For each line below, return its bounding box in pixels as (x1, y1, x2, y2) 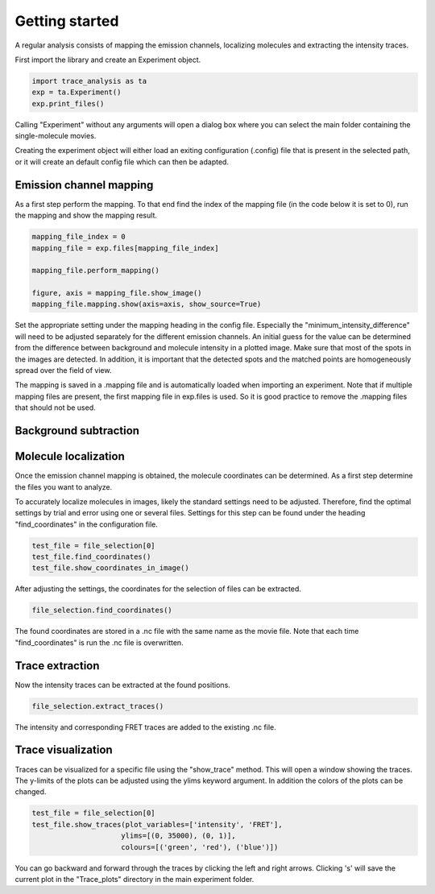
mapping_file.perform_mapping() (31, 266, 160, 275)
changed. (14, 787, 47, 797)
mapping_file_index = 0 (31, 232, 126, 242)
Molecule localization (14, 449, 125, 463)
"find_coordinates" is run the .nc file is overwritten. (14, 637, 184, 648)
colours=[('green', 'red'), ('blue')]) (121, 842, 279, 851)
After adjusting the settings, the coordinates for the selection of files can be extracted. (14, 584, 302, 594)
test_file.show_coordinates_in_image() (31, 564, 189, 573)
